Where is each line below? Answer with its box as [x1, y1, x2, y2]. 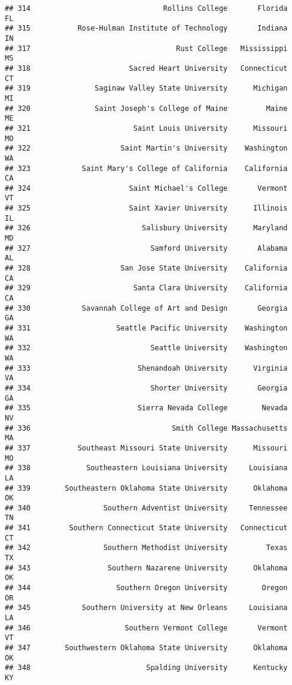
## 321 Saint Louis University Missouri [5, 124, 288, 133]
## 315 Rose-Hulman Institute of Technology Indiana [5, 24, 288, 33]
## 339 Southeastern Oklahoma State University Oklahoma [5, 483, 288, 492]
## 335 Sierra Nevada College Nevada [5, 404, 288, 413]
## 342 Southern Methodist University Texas [5, 543, 288, 552]
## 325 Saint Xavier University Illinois [5, 204, 288, 213]
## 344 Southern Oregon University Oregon [5, 584, 288, 593]
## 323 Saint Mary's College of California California [5, 164, 288, 173]
